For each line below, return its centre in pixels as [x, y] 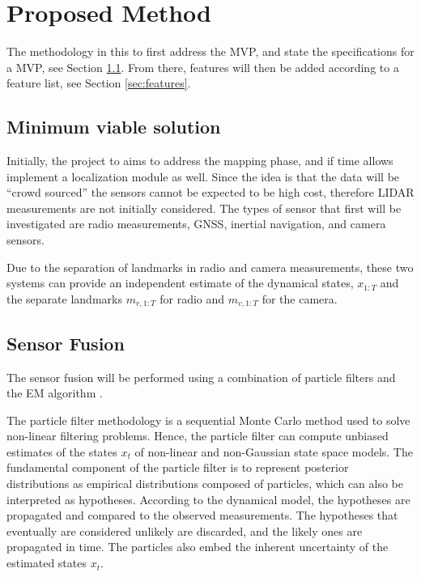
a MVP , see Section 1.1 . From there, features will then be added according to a [203, 67]
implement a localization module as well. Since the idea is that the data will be [203, 176]
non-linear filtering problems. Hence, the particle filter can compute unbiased [198, 436]
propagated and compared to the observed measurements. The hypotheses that [202, 515]
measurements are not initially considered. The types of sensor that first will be [204, 208]
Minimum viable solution [114, 127]
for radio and [192, 298]
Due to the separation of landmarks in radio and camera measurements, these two [210, 267]
